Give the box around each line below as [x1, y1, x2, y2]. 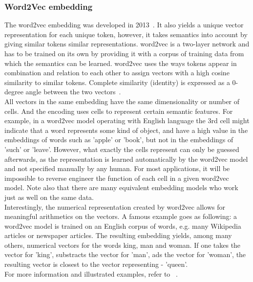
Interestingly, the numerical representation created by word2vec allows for [4, 201, 225, 212]
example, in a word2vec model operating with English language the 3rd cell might [4, 115, 250, 126]
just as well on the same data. [4, 192, 94, 202]
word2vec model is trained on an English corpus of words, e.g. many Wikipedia [4, 220, 241, 231]
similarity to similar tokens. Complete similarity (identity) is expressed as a [4, 77, 230, 87]
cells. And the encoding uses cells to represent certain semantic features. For [4, 106, 233, 116]
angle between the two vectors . [25, 87, 121, 97]
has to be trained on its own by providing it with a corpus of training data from [4, 48, 244, 58]
